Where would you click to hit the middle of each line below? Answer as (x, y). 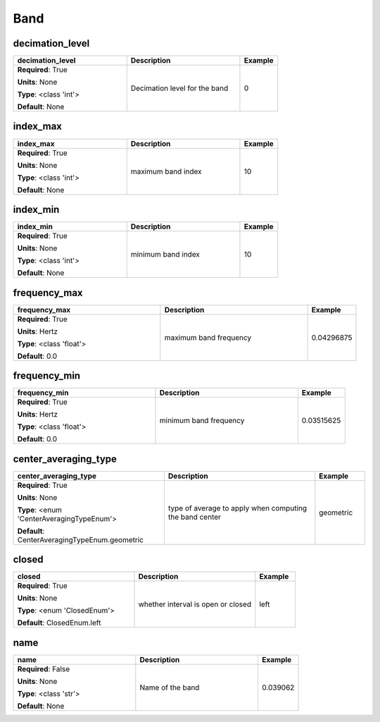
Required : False (44, 668)
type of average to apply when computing (237, 508)
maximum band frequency (208, 337)
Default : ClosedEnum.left (59, 623)
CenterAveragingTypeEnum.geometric (81, 539)
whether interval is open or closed (195, 604)
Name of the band (170, 687)
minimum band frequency (202, 421)
